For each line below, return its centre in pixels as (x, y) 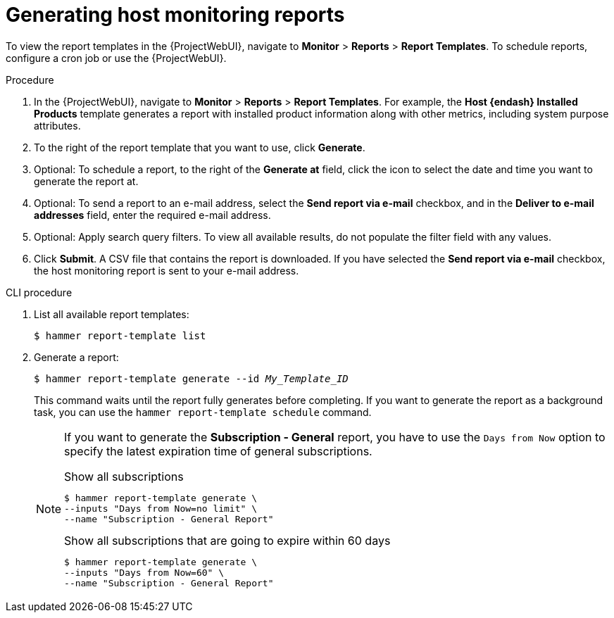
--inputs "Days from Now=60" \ (144, 572)
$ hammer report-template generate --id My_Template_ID (191, 378)
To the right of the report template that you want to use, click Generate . (200, 147)
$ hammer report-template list (120, 335)
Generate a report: (76, 357)
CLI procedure (39, 292)
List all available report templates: (112, 314)
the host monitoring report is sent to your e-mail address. (167, 270)
